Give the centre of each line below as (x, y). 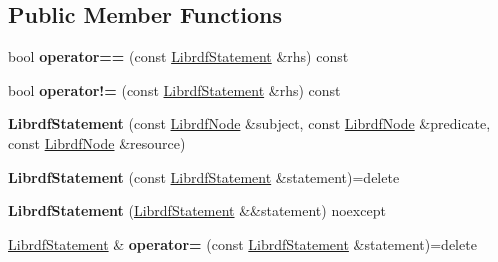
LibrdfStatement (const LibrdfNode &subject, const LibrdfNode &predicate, (249, 123)
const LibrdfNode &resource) (97, 142)
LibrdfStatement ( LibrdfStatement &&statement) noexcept (197, 210)
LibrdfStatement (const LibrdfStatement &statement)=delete (204, 176)
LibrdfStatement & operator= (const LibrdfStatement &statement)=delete (242, 243)
